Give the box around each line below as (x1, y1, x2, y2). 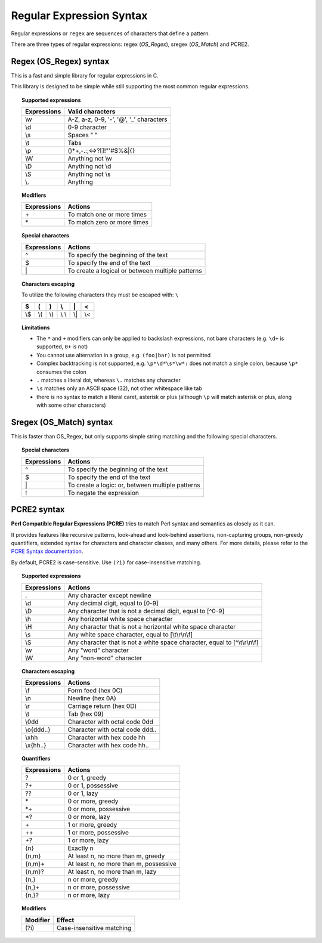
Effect (57, 916, 75, 924)
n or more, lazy (67, 891, 110, 899)
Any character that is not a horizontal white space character (67, 622, 236, 630)
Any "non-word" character (67, 654, 143, 662)
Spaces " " (67, 131, 98, 140)
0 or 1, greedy (67, 774, 107, 782)
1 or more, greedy (67, 821, 117, 829)
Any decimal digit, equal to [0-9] (67, 599, 159, 607)
